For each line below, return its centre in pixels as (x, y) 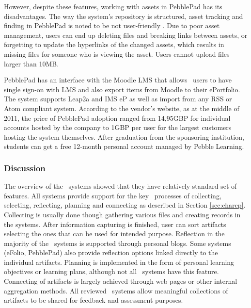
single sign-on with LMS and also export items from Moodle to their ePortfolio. (122, 89)
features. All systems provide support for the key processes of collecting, (113, 195)
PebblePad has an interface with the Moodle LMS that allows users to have (118, 80)
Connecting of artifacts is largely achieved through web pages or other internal (121, 281)
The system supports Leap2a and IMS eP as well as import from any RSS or (118, 99)
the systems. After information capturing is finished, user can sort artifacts (115, 224)
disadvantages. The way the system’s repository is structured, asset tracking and (124, 16)
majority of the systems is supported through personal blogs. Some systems (118, 243)
